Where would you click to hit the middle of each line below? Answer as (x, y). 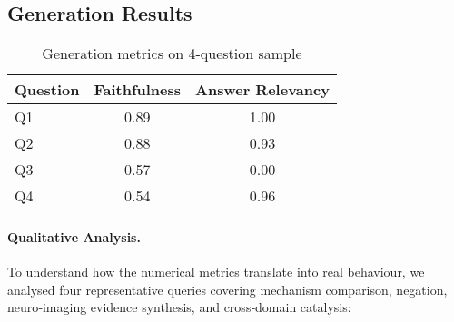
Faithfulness (138, 90)
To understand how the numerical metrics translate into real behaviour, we (216, 271)
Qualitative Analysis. (74, 236)
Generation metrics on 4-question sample (172, 54)
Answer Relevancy (262, 90)
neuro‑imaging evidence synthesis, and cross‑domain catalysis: (179, 307)
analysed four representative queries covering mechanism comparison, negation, (227, 289)
